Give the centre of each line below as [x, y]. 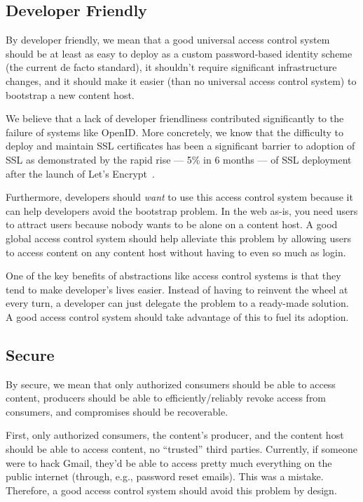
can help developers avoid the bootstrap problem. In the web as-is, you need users [182, 210]
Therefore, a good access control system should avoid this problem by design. [171, 490]
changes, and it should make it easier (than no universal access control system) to [181, 80]
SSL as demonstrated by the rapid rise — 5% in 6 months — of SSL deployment [179, 159]
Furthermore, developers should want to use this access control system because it [179, 197]
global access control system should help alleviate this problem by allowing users [179, 238]
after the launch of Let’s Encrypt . [80, 173]
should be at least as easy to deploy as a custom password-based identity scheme [179, 53]
